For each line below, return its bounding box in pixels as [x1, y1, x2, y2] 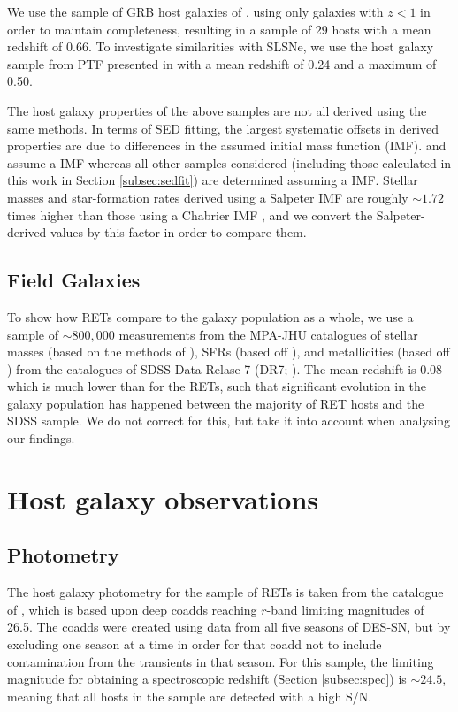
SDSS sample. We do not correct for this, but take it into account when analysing [7, 411, 451, 430]
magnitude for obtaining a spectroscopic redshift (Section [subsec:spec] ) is [7, 670, 407, 688]
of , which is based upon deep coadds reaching [7, 600, 257, 618]
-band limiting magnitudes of [266, 600, 424, 618]
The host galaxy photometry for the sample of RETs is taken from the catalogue [7, 583, 444, 601]
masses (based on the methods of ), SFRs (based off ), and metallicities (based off [7, 342, 450, 361]
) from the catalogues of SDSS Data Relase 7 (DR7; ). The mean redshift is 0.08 [7, 359, 443, 378]
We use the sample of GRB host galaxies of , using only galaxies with [7, 3, 384, 20]
